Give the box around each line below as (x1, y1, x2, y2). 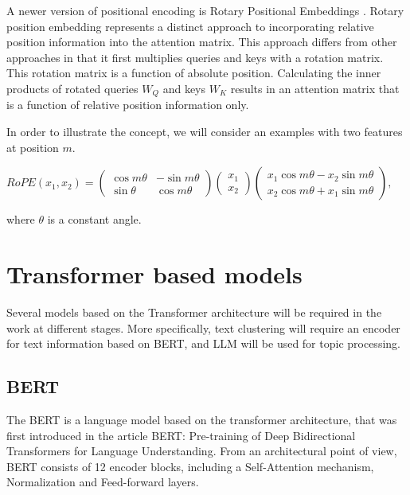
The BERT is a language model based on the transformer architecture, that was (6, 411, 397, 427)
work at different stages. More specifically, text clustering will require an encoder (6, 319, 400, 336)
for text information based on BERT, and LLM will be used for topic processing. (6, 335, 400, 352)
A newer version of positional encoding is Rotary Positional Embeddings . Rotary (6, 2, 404, 18)
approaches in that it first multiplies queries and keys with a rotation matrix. (6, 49, 384, 65)
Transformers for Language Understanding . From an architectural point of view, (6, 442, 397, 459)
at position (6, 138, 59, 155)
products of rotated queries (6, 80, 139, 96)
